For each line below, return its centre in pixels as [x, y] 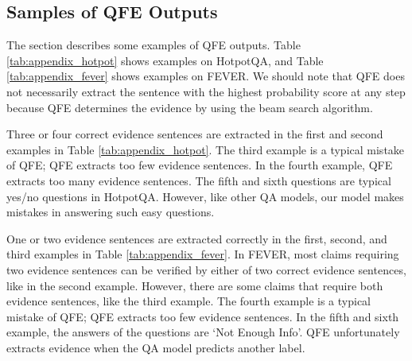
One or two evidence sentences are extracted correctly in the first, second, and [197, 238]
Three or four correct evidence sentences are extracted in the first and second [195, 134]
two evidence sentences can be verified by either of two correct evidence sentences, [206, 269]
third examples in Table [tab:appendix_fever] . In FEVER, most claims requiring [203, 254]
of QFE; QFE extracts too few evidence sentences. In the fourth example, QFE [200, 165]
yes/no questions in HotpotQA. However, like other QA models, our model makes [205, 196]
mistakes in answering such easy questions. [111, 212]
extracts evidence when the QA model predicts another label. [156, 347]
